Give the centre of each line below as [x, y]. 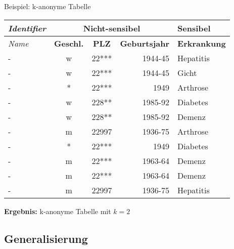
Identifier [27, 28]
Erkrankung [202, 43]
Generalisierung [46, 238]
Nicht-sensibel [112, 28]
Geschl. [69, 43]
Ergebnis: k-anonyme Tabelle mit [58, 211]
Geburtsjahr [145, 43]
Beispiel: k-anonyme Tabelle [48, 6]
